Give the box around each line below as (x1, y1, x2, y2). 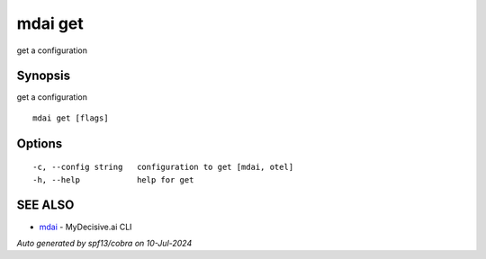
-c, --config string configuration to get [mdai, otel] (32, 162, 294, 173)
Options (16, 136, 63, 151)
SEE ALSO (16, 198, 75, 213)
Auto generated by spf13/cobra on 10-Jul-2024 (16, 237, 193, 248)
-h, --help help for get (32, 174, 194, 184)
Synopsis (16, 68, 71, 84)
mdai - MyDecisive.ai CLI (39, 221, 132, 232)
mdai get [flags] (32, 112, 109, 123)
